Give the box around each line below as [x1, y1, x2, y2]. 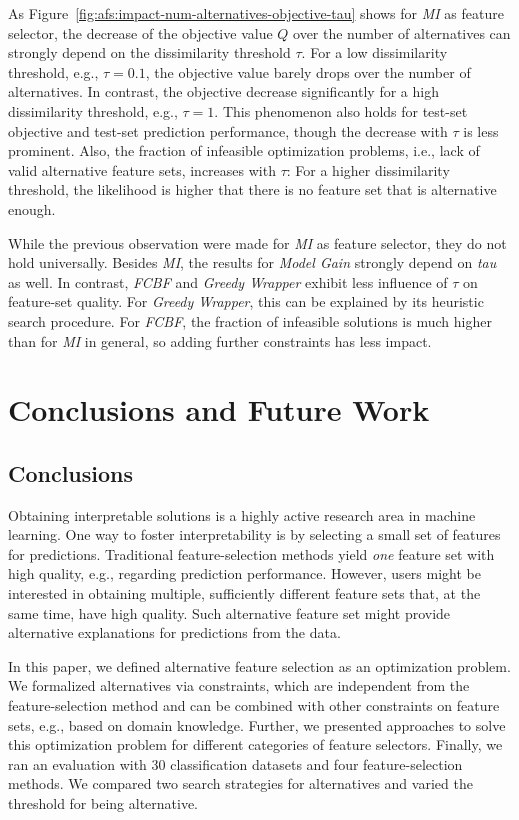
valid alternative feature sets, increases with [8, 159, 276, 180]
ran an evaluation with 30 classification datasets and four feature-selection [8, 753, 463, 774]
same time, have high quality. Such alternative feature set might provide [8, 602, 451, 623]
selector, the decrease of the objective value [8, 22, 273, 43]
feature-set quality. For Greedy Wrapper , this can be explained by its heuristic [8, 291, 484, 312]
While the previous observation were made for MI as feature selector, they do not [8, 232, 507, 253]
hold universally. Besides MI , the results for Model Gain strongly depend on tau [8, 252, 497, 273]
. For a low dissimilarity [301, 42, 448, 63]
